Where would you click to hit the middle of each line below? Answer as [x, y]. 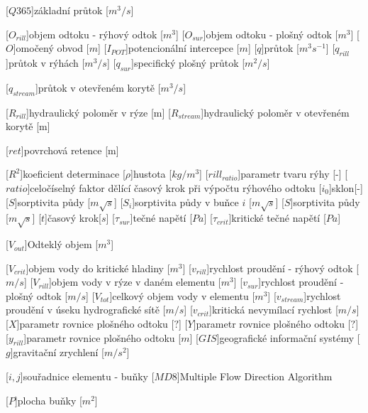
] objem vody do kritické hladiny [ [98, 268]
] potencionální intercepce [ [182, 48]
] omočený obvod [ [51, 48]
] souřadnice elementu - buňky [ [87, 376]
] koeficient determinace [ [73, 174]
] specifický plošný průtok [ [188, 62]
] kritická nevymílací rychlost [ [274, 310]
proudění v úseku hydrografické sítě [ [86, 310]
